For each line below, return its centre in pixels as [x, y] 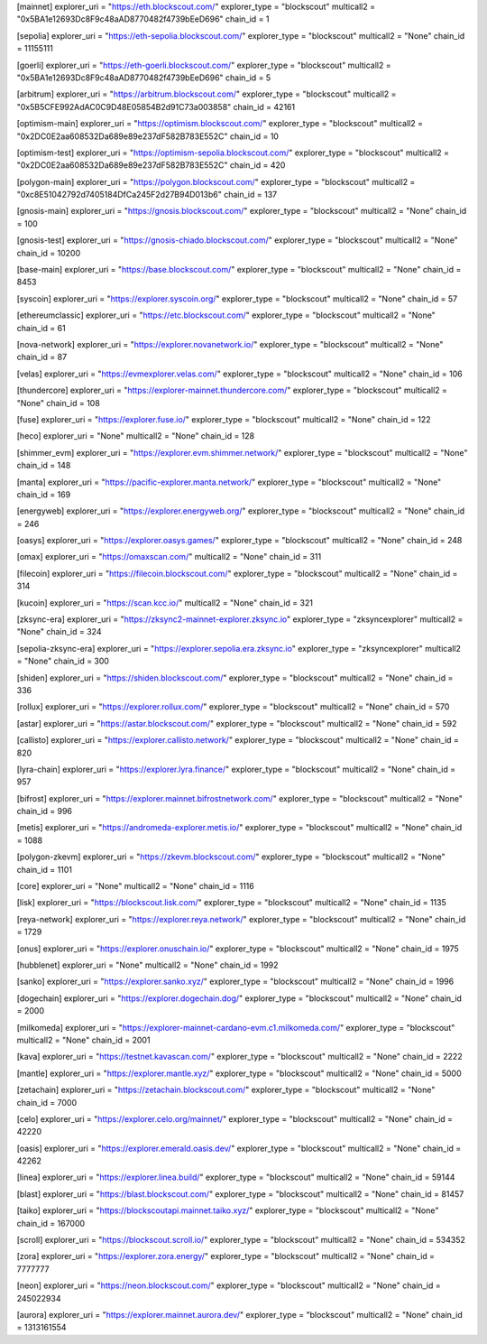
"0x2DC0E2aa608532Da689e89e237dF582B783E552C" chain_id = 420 [151, 165]
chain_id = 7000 [46, 1102]
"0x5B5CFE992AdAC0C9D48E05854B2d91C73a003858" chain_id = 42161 [156, 107]
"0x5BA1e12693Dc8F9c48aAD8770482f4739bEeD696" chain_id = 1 [143, 19]
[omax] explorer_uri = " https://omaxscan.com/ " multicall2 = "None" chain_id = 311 [169, 557]
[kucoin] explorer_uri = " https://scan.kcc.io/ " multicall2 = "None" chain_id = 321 [165, 602]
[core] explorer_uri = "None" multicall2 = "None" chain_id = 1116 [135, 886]
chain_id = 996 [44, 811]
